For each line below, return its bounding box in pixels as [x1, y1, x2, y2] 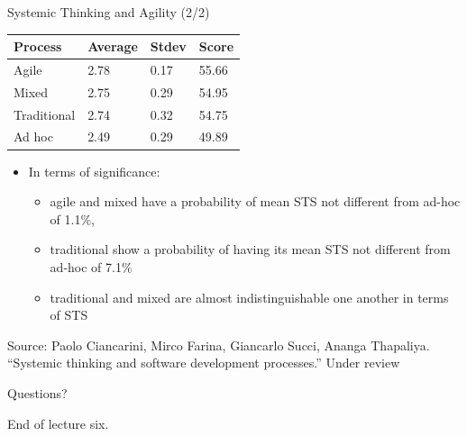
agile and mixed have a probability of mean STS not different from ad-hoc [50, 192, 461, 211]
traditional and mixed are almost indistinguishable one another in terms [50, 287, 449, 306]
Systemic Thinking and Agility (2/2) [7, 3, 210, 21]
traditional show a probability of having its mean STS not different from [50, 240, 451, 259]
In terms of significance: [28, 161, 160, 180]
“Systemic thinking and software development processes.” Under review [7, 353, 400, 372]
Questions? [7, 383, 68, 402]
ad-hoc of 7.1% [50, 257, 133, 276]
